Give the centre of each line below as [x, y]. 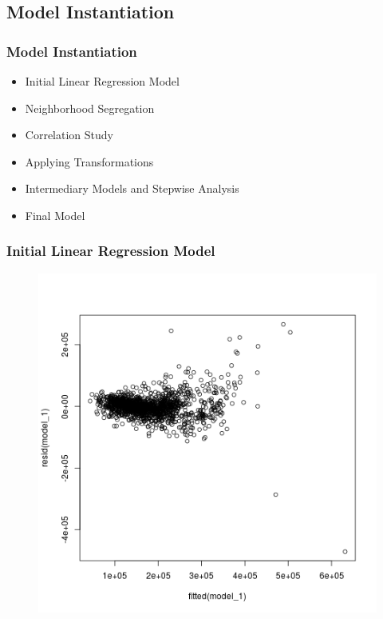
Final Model [55, 215]
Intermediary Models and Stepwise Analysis [132, 188]
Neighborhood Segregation [90, 108]
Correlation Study [69, 135]
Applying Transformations [89, 161]
